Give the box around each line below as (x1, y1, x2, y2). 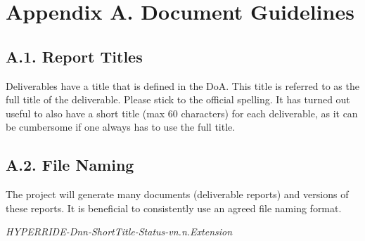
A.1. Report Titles (6, 45, 143, 67)
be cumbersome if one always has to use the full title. (6, 119, 236, 134)
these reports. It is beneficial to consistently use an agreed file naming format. (6, 200, 342, 215)
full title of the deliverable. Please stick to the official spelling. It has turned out (6, 92, 350, 107)
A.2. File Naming (6, 154, 134, 176)
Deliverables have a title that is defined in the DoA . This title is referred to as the (6, 78, 359, 93)
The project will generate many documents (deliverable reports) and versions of (6, 187, 349, 202)
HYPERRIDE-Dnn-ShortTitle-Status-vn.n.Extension (6, 224, 233, 239)
